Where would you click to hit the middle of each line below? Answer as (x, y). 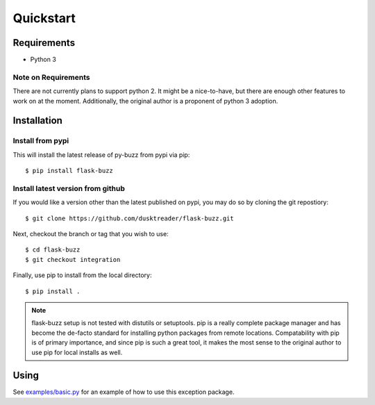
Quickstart (44, 18)
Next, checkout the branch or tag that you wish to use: (91, 234)
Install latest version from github (69, 188)
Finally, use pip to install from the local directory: (82, 275)
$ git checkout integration (73, 259)
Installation (37, 121)
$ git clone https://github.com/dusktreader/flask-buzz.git (130, 218)
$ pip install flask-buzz (69, 171)
